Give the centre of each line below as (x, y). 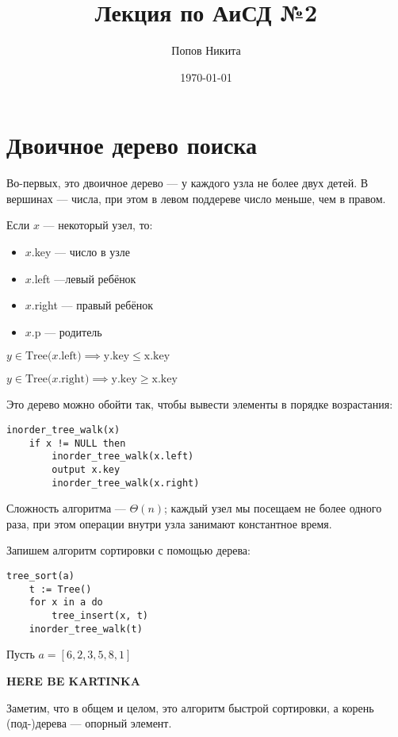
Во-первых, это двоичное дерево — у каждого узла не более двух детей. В (188, 183)
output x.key (86, 469)
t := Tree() (60, 589)
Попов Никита (206, 50)
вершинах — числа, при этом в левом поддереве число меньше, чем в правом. (196, 198)
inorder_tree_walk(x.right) (126, 483)
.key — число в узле (81, 252)
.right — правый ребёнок (92, 305)
